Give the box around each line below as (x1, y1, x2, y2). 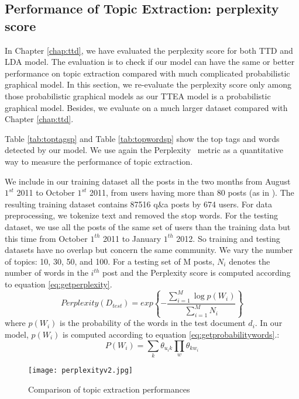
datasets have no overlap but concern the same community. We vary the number (5, 244, 293, 256)
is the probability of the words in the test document (60, 317, 246, 329)
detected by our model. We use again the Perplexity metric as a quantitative (5, 144, 284, 156)
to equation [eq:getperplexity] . (5, 277, 112, 290)
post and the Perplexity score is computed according (102, 266, 291, 279)
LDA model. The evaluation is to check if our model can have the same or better (5, 55, 295, 68)
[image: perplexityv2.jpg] (28, 366, 133, 374)
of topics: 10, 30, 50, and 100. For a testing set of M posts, (5, 255, 215, 267)
